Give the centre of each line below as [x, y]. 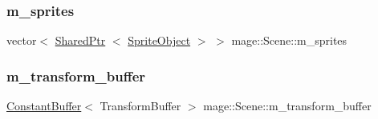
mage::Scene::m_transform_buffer [287, 106]
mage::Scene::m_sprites [289, 40]
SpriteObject [159, 40]
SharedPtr [80, 40]
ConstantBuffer [44, 106]
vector [22, 40]
